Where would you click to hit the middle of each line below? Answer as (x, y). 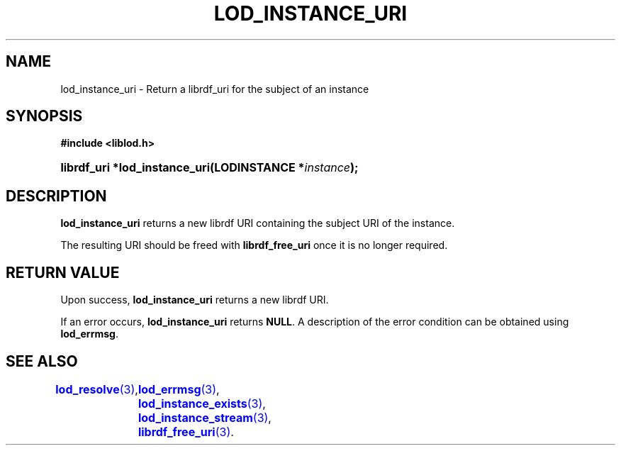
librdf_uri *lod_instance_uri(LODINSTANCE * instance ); (209, 168)
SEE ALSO (42, 361)
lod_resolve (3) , (97, 389)
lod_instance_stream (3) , (205, 417)
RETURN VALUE (63, 272)
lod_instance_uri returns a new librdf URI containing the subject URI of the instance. (258, 223)
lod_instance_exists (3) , (202, 403)
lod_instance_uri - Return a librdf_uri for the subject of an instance (215, 89)
